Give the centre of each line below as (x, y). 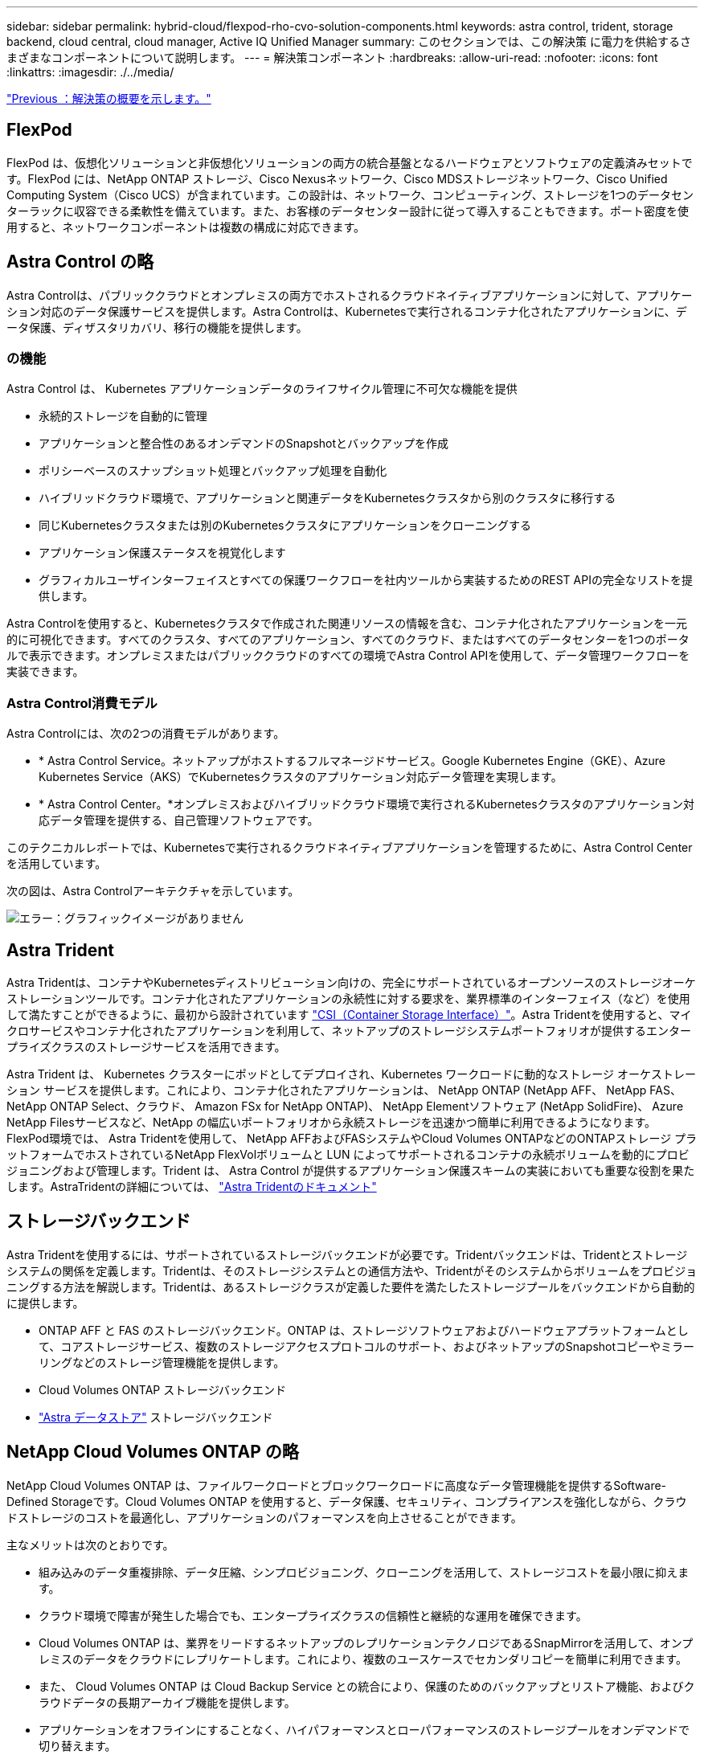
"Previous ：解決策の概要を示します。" (109, 98)
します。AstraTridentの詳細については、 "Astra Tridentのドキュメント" (192, 1187)
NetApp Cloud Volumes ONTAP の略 (153, 1452)
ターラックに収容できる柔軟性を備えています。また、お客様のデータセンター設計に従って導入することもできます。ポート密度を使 (348, 211)
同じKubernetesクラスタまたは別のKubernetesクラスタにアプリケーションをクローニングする (285, 526)
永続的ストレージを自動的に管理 (123, 416)
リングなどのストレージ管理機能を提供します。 (162, 1362)
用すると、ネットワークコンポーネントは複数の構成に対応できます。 (186, 227)
